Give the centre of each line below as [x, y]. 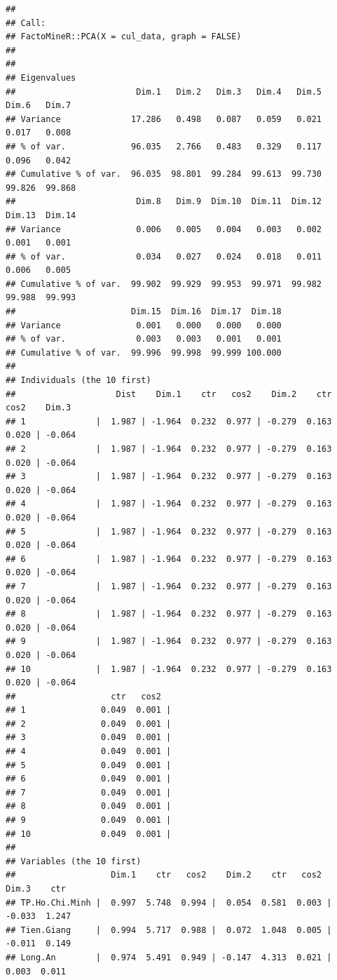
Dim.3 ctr [36, 889]
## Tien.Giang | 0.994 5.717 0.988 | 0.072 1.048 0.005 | [169, 930]
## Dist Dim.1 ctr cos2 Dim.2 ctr [169, 394]
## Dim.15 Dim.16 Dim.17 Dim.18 [144, 312]
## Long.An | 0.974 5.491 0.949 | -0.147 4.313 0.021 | [169, 957]
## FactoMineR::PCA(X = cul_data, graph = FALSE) [124, 37]
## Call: [26, 23]
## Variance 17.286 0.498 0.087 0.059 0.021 [164, 119]
